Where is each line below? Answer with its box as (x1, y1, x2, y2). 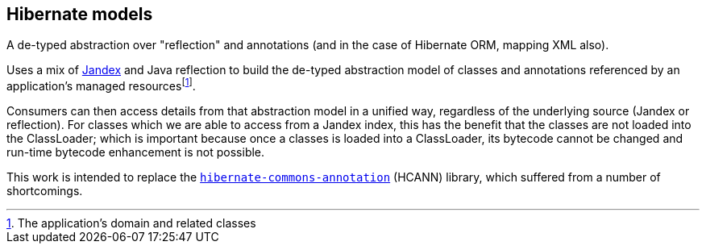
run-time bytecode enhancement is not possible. (6, 145, 265, 160)
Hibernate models (6, 4, 153, 24)
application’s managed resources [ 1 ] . (6, 77, 196, 94)
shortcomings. (6, 184, 83, 198)
